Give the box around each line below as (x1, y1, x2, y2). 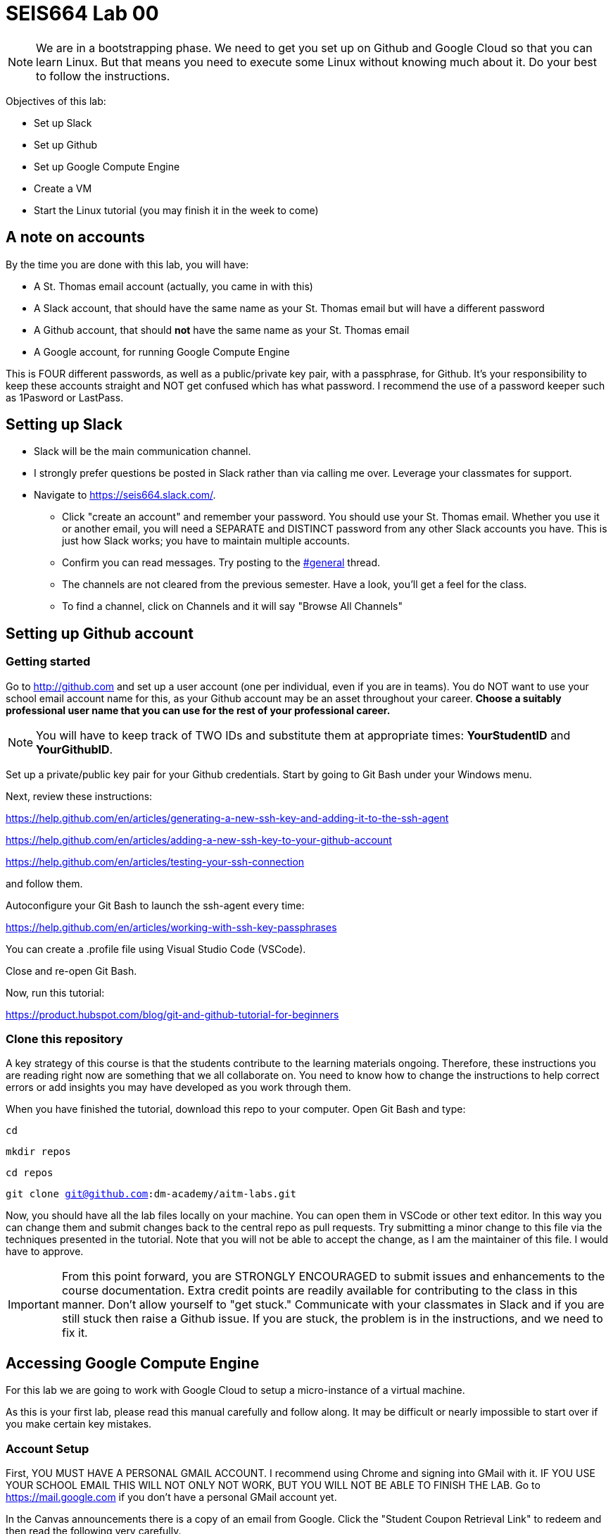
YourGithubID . (36, 742, 113, 756)
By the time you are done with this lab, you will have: (6, 258, 249, 270)
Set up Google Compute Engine (34, 160, 180, 173)
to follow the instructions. (36, 68, 170, 83)
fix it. (61, 1326, 88, 1340)
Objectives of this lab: (6, 94, 106, 107)
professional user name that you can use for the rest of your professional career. (6, 704, 391, 716)
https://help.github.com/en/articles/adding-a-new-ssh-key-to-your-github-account (6, 833, 392, 846)
